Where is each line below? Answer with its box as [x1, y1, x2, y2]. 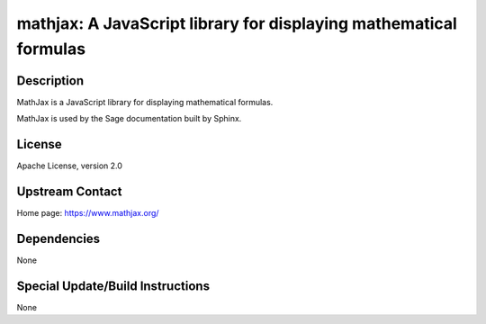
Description [16, 73, 85, 88]
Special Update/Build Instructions [16, 278, 211, 293]
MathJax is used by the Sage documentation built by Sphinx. [16, 113, 242, 124]
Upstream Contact [16, 184, 122, 199]
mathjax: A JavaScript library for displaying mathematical [16, 13, 458, 33]
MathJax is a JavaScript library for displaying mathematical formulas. [16, 96, 274, 107]
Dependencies [16, 230, 101, 247]
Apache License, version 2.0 [16, 160, 123, 171]
